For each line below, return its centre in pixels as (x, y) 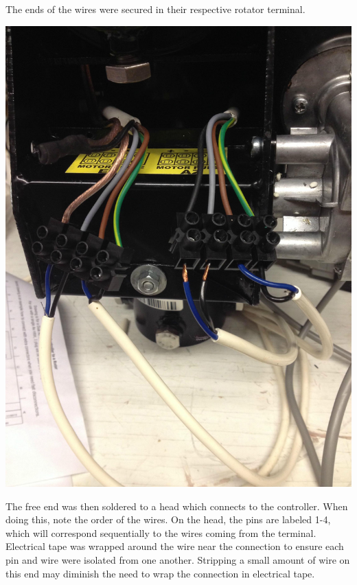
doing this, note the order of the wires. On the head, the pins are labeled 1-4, (168, 519)
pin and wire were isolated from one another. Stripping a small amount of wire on (178, 559)
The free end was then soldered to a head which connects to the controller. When (177, 506)
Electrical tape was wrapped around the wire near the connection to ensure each (175, 546)
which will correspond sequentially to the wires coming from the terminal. (161, 532)
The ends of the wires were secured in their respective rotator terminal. (156, 9)
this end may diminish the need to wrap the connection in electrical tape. (160, 573)
